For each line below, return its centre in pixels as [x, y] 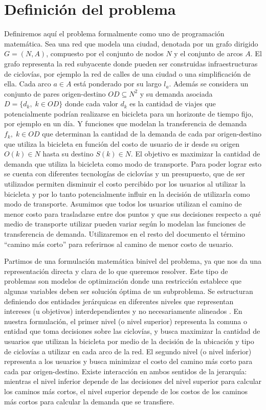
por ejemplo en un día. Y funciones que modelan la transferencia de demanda [126, 123]
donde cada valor [91, 104]
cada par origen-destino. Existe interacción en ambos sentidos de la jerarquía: [126, 371]
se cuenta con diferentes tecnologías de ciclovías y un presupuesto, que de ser [125, 174]
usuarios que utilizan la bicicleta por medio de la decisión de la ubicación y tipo [129, 341]
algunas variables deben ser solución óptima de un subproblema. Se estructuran [129, 291]
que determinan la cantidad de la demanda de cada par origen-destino [152, 134]
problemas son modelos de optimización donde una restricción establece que [123, 281]
